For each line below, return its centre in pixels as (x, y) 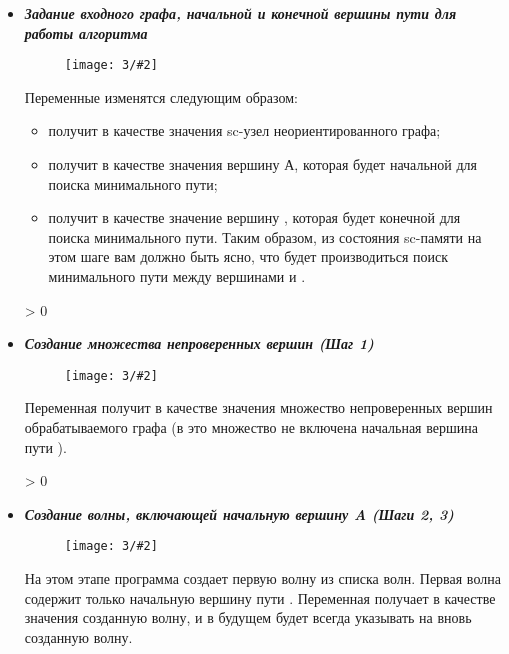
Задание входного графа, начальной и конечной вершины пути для (240, 13)
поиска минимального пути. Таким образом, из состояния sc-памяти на (265, 236)
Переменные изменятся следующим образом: (161, 96)
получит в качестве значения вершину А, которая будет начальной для (262, 164)
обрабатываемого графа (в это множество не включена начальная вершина (251, 427)
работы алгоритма (86, 32)
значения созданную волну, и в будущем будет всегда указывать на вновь (248, 617)
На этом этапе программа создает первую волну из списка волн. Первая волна (262, 578)
